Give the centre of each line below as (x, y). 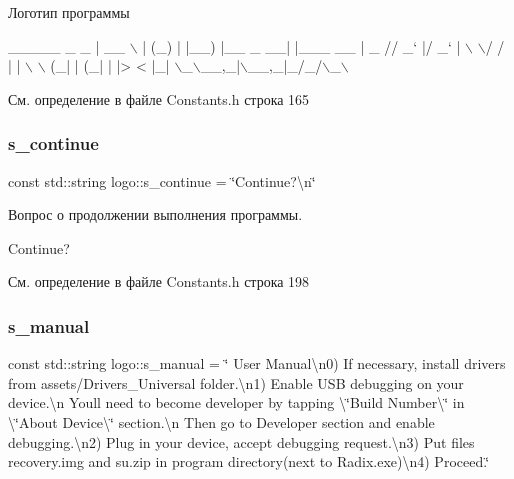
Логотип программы (69, 12)
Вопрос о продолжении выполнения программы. (155, 214)
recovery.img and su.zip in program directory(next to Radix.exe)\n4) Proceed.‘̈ (249, 461)
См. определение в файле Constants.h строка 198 (159, 281)
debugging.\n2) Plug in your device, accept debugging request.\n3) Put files (241, 441)
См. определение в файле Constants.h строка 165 (159, 98)
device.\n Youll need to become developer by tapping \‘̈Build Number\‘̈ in (236, 402)
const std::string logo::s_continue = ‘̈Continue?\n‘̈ (162, 180)
